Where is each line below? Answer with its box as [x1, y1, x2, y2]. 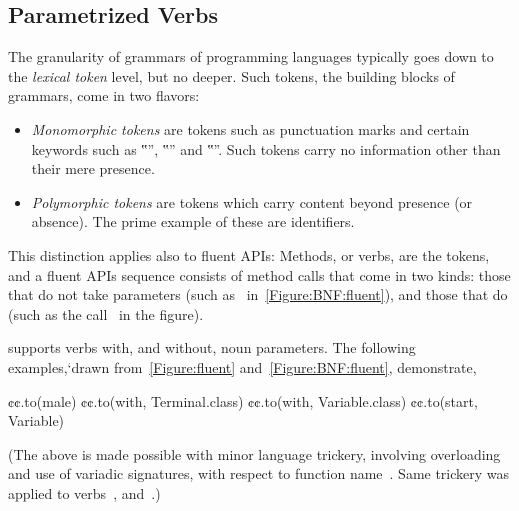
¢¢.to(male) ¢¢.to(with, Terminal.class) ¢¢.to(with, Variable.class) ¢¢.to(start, [8, 390, 478, 411]
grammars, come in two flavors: [8, 85, 200, 106]
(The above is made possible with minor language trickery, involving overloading [8, 443, 501, 464]
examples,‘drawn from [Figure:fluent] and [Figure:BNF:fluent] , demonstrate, [8, 356, 477, 377]
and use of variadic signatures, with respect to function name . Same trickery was [8, 463, 510, 484]
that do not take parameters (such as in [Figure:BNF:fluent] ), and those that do [8, 284, 508, 305]
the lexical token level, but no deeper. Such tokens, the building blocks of [8, 65, 455, 86]
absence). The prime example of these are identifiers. [31, 211, 355, 232]
